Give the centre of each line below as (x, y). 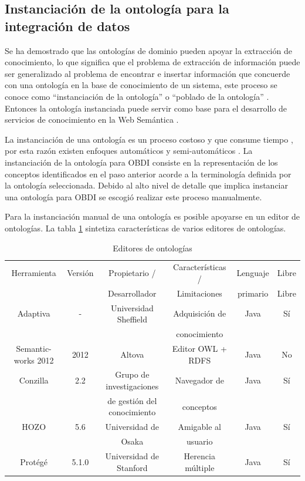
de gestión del (132, 400)
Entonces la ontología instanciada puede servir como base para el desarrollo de (146, 108)
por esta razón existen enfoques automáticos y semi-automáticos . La (129, 151)
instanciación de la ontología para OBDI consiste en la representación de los (141, 162)
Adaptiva (34, 313)
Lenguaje (253, 273)
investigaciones (132, 386)
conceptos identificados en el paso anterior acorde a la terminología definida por (148, 174)
